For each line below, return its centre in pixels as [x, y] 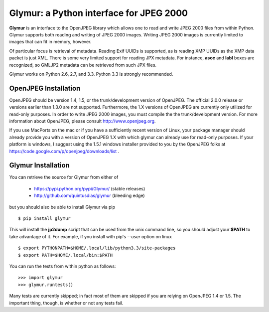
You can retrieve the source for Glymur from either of [64, 177]
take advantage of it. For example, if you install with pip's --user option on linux [90, 236]
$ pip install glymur [44, 219]
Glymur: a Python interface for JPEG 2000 [98, 13]
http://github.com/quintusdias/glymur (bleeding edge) [89, 196]
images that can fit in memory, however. [50, 42]
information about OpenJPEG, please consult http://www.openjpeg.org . [82, 121]
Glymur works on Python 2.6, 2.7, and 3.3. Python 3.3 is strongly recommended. [91, 74]
